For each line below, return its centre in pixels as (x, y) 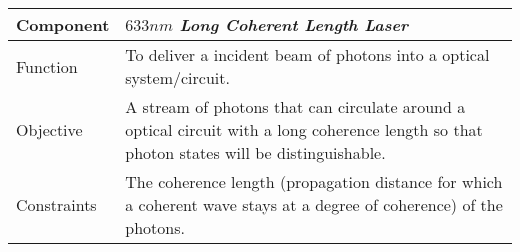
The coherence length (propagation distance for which (314, 181)
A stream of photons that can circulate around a (295, 106)
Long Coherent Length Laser (294, 24)
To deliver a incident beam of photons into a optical (307, 54)
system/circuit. (177, 77)
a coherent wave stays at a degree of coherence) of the (314, 204)
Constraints (56, 204)
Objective (49, 129)
